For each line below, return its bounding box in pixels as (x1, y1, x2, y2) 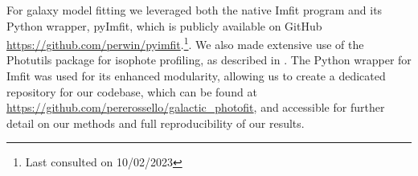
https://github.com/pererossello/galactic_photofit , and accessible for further (6, 99, 385, 116)
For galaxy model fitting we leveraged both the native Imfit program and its (6, 2, 383, 18)
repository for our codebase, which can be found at (6, 83, 257, 100)
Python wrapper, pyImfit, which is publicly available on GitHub (6, 17, 322, 34)
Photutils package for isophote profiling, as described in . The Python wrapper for (6, 51, 412, 68)
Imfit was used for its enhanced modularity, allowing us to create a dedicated (6, 68, 386, 84)
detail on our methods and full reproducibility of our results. (6, 114, 305, 131)
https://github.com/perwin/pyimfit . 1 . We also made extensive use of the (6, 34, 364, 52)
